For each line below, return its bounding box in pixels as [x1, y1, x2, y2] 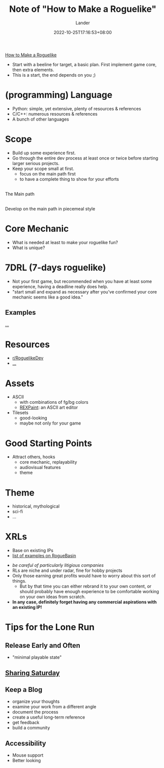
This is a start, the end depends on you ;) [12, 72, 96, 78]
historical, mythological [12, 503, 60, 510]
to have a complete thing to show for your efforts [19, 176, 119, 182]
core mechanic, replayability [19, 459, 77, 465]
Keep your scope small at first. [12, 166, 74, 171]
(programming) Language [5, 89, 112, 101]
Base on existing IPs [12, 548, 54, 554]
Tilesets [12, 410, 29, 416]
